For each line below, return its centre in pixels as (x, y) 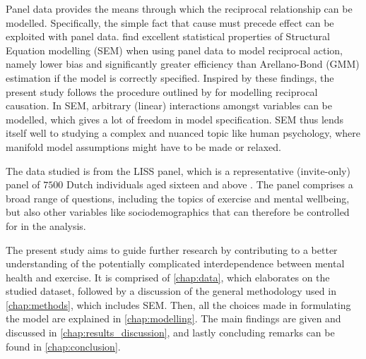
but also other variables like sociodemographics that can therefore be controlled (178, 212)
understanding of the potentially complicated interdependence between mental (175, 263)
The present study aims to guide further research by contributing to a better (172, 249)
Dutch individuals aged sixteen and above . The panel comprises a (209, 184)
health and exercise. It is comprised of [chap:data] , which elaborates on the (168, 277)
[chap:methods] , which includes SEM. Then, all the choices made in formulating (178, 304)
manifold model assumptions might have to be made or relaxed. (143, 146)
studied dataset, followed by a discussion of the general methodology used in (171, 291)
